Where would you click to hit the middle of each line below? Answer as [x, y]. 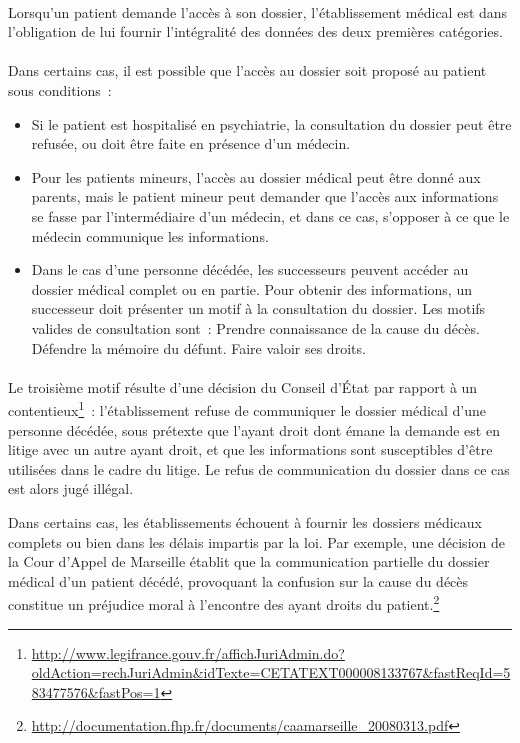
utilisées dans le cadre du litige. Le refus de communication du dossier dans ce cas [259, 468]
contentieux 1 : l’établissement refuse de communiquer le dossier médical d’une [247, 408]
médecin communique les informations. [150, 235]
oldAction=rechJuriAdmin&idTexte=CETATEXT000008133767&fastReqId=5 [271, 672]
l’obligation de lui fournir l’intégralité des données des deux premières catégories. [255, 31]
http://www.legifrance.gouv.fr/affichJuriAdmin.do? [188, 652]
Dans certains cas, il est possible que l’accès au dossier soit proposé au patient [247, 70]
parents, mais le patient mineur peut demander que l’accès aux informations [265, 196]
